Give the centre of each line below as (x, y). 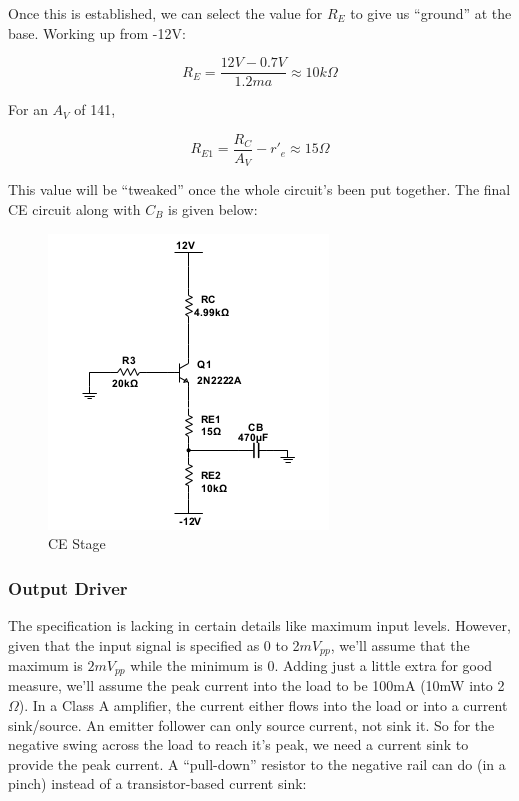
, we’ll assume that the (400, 644)
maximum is (45, 665)
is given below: (213, 208)
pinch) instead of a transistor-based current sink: (157, 783)
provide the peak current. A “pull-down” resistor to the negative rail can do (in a (257, 763)
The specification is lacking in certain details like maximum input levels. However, (259, 624)
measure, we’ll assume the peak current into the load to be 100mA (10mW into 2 (256, 685)
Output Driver (68, 587)
